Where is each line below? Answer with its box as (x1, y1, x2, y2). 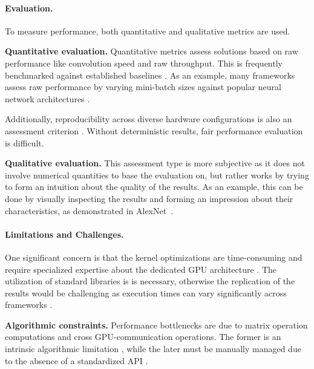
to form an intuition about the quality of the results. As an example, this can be (5, 180, 303, 193)
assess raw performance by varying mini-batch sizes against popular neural (5, 80, 281, 93)
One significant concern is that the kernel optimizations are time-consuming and (5, 250, 303, 263)
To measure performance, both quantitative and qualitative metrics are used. (5, 24, 290, 37)
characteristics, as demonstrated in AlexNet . (5, 204, 174, 217)
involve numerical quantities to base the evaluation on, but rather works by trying (5, 168, 309, 181)
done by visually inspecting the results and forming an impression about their (5, 192, 293, 204)
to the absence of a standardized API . (5, 354, 148, 367)
